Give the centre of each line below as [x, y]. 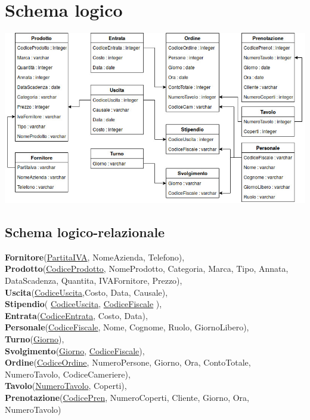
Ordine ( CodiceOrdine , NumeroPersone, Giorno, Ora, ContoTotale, [128, 362]
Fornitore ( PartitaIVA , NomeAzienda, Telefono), [95, 257]
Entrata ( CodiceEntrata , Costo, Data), [76, 315]
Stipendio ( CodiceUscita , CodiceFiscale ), [83, 304]
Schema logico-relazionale [85, 232]
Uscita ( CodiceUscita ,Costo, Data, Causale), [86, 292]
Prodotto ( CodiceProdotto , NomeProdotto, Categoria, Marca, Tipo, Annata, [147, 269]
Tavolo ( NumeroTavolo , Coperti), [66, 386]
